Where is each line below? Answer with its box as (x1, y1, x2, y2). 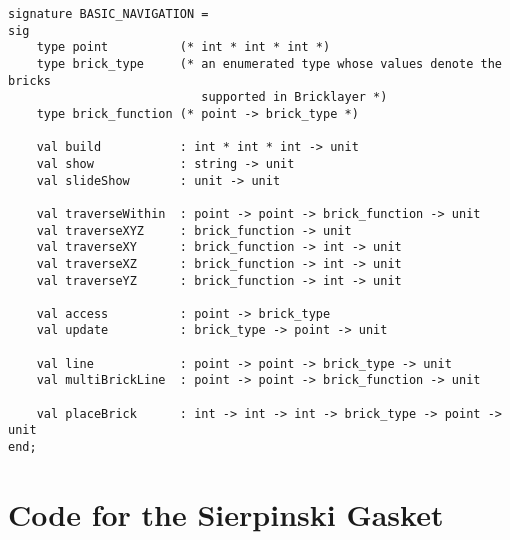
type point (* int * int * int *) (36, 40, 331, 55)
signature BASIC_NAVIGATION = (8, 7, 209, 21)
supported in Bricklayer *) (201, 90, 388, 105)
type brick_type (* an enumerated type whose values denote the (36, 56, 502, 71)
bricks (8, 73, 51, 88)
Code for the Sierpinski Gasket (8, 493, 444, 534)
